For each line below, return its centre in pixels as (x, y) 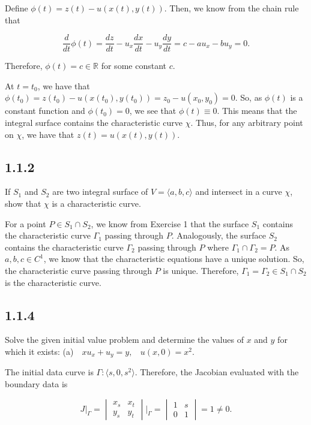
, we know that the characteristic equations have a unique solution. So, (174, 259)
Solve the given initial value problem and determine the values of (124, 340)
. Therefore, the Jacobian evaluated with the (217, 372)
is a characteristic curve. (96, 204)
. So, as (249, 97)
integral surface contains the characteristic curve (94, 123)
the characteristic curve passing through (78, 270)
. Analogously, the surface (219, 235)
